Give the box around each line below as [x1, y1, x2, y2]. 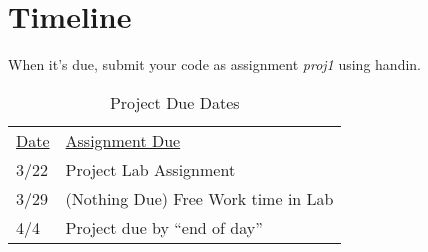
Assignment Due [65, 128, 181, 152]
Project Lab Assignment [65, 157, 236, 181]
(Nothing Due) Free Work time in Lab [65, 186, 334, 210]
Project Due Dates [109, 90, 240, 114]
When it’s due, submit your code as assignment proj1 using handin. [8, 54, 421, 75]
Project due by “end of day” [65, 215, 263, 239]
